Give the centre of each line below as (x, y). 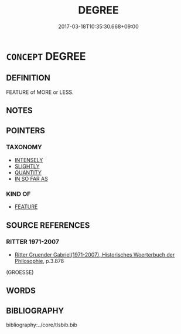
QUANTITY (28, 172)
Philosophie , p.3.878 (39, 261)
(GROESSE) (20, 272)
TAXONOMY (24, 147)
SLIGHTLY (27, 166)
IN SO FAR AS (31, 178)
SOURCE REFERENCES (48, 225)
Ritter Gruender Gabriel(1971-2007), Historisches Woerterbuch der (95, 254)
